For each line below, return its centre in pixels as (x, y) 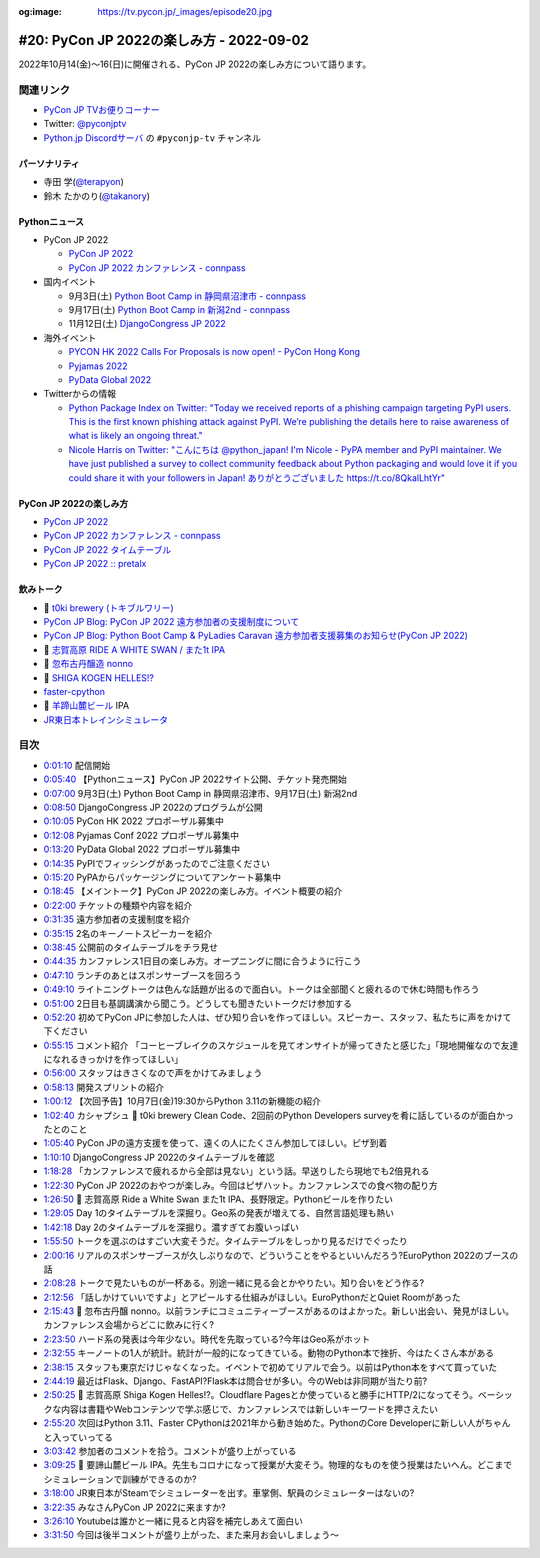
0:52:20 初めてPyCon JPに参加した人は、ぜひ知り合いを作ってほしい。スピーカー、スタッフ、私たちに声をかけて (277, 1017)
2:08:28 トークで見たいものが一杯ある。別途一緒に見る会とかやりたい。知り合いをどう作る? (234, 1283)
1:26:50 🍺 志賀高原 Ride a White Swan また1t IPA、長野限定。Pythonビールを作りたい (218, 1199)
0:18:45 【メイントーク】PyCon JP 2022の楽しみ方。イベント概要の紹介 (193, 891)
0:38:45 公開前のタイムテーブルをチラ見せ (131, 947)
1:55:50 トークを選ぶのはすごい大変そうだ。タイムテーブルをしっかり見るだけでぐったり (226, 1241)
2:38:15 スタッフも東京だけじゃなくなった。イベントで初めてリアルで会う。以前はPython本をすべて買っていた (270, 1367)
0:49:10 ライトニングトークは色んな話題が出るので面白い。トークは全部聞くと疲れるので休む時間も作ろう (261, 989)
